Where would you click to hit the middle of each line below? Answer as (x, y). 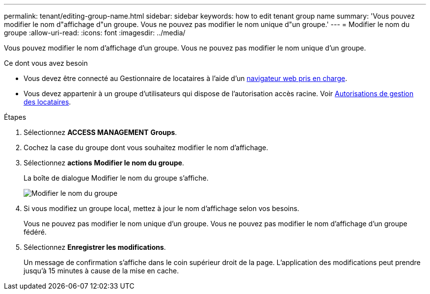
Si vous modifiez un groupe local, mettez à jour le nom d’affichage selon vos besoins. (161, 208)
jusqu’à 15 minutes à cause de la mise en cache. (101, 271)
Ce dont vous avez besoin (46, 63)
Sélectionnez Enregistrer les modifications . (95, 247)
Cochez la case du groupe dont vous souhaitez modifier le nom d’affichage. (146, 147)
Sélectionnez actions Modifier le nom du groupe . (104, 163)
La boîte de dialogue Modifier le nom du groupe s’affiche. (116, 178)
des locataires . (47, 102)
